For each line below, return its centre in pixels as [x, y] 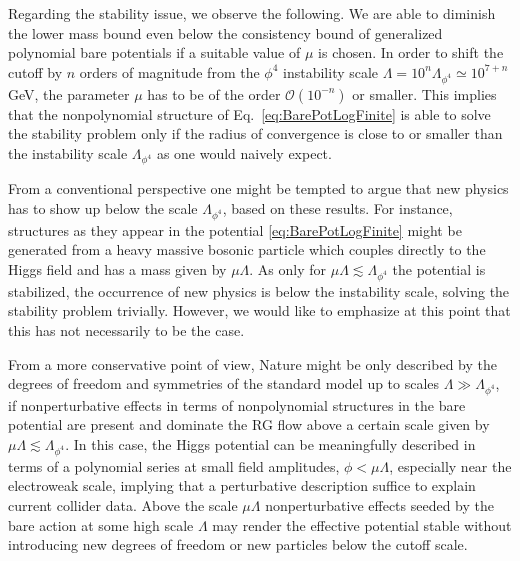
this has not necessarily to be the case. [126, 329]
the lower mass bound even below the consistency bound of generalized [225, 32]
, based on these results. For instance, [337, 208]
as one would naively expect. [244, 152]
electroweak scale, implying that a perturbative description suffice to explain [242, 485]
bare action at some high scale [101, 524]
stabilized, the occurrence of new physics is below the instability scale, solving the [259, 290]
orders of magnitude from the [169, 71]
